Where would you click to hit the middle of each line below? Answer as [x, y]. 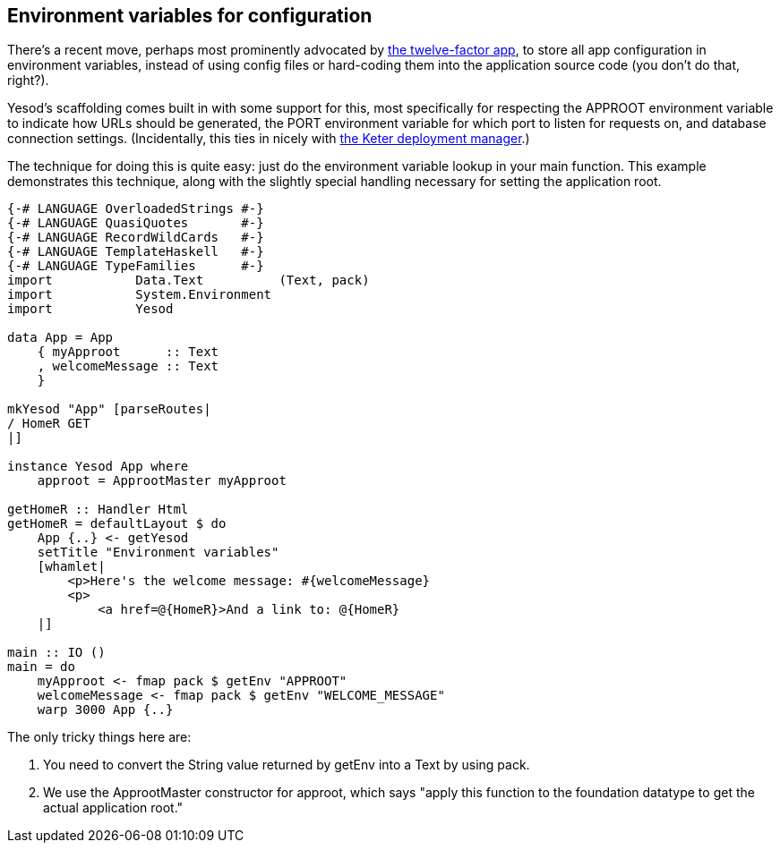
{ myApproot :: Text [128, 352]
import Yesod [90, 309]
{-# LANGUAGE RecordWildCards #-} [136, 238]
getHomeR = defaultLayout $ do [117, 524]
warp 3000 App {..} [105, 710]
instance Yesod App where [98, 467]
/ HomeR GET [49, 424]
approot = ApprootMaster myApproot [162, 481]
